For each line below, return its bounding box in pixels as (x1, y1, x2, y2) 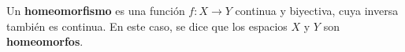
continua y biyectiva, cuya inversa (235, 2, 399, 18)
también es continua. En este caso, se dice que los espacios (6, 17, 288, 34)
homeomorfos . (6, 33, 84, 50)
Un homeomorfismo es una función (6, 2, 185, 18)
